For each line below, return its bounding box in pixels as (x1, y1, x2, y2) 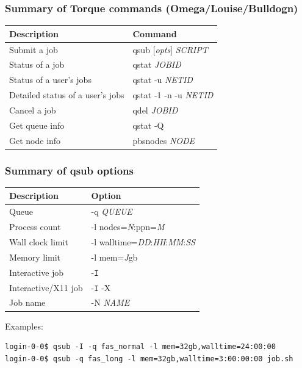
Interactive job (9, 265, 64, 278)
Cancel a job (9, 103, 56, 116)
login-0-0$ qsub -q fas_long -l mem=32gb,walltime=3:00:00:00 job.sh (5, 354, 293, 363)
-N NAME (91, 296, 130, 309)
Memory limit (9, 250, 61, 263)
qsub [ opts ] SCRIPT (132, 43, 208, 56)
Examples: (5, 319, 43, 332)
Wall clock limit (9, 235, 68, 248)
